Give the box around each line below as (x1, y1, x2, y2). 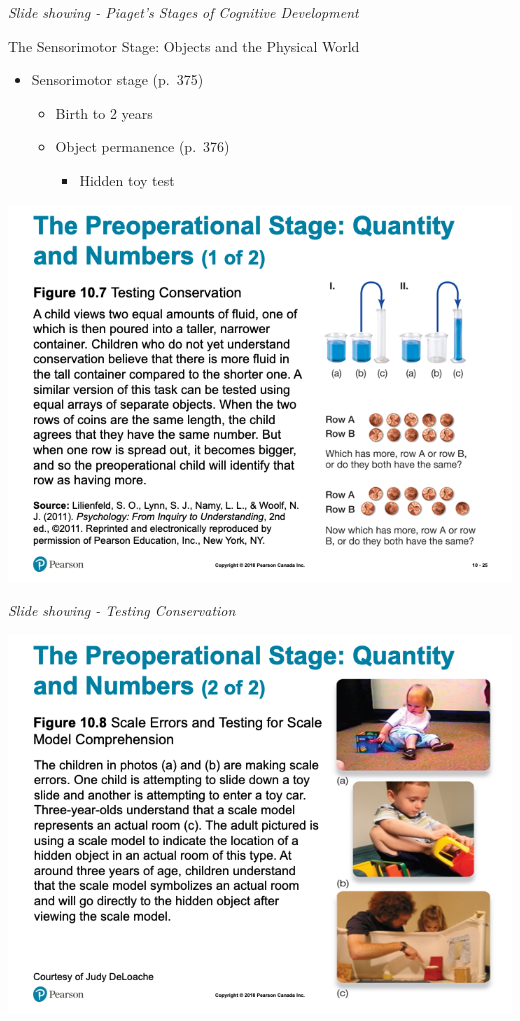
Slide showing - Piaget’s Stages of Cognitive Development (8, 2, 359, 22)
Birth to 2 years (55, 102, 153, 123)
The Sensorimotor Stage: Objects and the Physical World (8, 35, 360, 56)
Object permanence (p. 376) (55, 136, 230, 157)
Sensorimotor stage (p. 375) (31, 69, 204, 90)
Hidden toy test (79, 169, 175, 190)
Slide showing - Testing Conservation (8, 600, 236, 621)
